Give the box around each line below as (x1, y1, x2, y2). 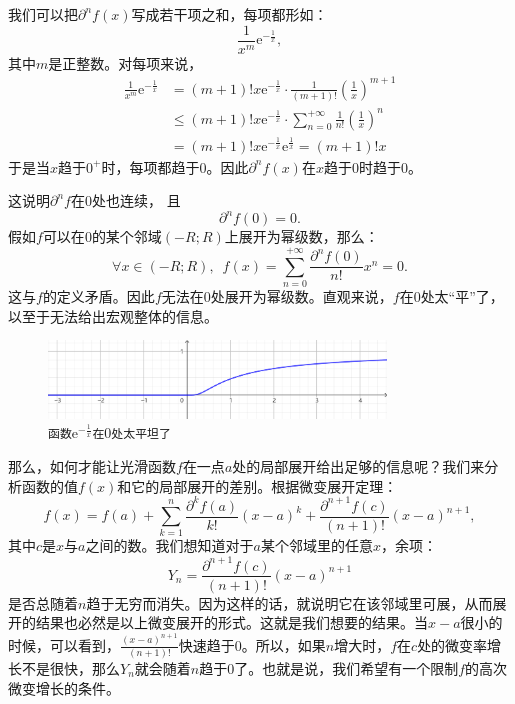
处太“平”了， (420, 286, 504, 306)
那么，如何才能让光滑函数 (8, 455, 176, 476)
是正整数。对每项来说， (48, 52, 203, 73)
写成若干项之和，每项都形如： (131, 4, 328, 24)
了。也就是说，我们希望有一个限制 (234, 657, 459, 678)
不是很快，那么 (21, 657, 120, 678)
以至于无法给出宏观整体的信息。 (8, 305, 218, 326)
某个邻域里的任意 (260, 535, 373, 556)
